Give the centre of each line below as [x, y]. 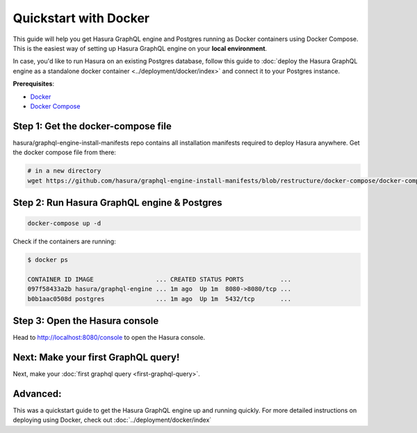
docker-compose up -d [64, 223]
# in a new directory [64, 171]
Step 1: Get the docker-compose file [92, 126]
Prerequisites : [34, 84]
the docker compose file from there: [64, 152]
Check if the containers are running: [64, 242]
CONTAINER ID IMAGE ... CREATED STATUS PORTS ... [160, 279]
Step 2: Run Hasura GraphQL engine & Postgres [117, 203]
